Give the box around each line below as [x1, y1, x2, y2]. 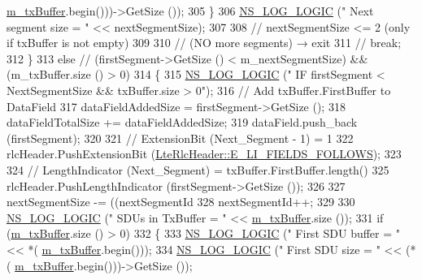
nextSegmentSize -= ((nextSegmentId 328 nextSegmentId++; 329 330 [7, 193, 355, 210]
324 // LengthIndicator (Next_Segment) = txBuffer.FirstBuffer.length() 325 [7, 161, 389, 178]
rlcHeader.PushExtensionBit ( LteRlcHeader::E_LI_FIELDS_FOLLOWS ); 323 [7, 145, 402, 162]
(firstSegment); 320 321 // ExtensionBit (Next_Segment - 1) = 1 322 [7, 129, 354, 146]
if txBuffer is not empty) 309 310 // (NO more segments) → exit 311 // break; [7, 34, 402, 51]
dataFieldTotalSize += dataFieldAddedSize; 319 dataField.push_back [7, 114, 358, 131]
